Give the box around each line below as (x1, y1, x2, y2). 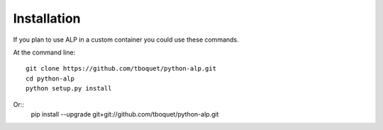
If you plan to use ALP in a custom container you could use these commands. (13, 35, 239, 44)
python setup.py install (26, 85, 112, 93)
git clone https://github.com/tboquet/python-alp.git (26, 64, 216, 73)
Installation (13, 11, 81, 26)
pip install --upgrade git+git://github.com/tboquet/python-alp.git (30, 110, 219, 118)
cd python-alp (26, 74, 74, 83)
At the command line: (13, 48, 76, 57)
